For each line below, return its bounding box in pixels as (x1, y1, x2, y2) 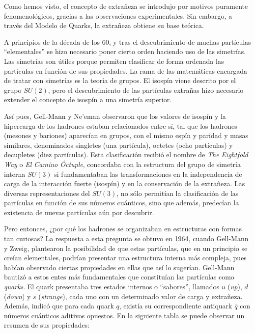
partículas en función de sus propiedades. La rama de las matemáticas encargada (4, 65, 248, 76)
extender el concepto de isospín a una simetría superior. (4, 94, 172, 105)
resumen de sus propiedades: (4, 320, 89, 330)
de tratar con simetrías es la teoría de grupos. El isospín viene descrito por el (4, 75, 236, 85)
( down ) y (4, 291, 31, 301)
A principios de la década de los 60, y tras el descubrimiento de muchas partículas (4, 36, 251, 47)
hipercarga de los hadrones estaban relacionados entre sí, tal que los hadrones (4, 120, 237, 131)
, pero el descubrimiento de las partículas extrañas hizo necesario (48, 84, 244, 95)
